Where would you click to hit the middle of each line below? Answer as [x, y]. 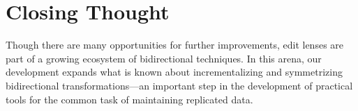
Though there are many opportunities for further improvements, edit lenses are [175, 45]
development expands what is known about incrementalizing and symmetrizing [174, 72]
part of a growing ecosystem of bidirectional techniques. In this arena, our [164, 58]
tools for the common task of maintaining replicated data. [129, 99]
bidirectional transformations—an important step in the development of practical [179, 85]
